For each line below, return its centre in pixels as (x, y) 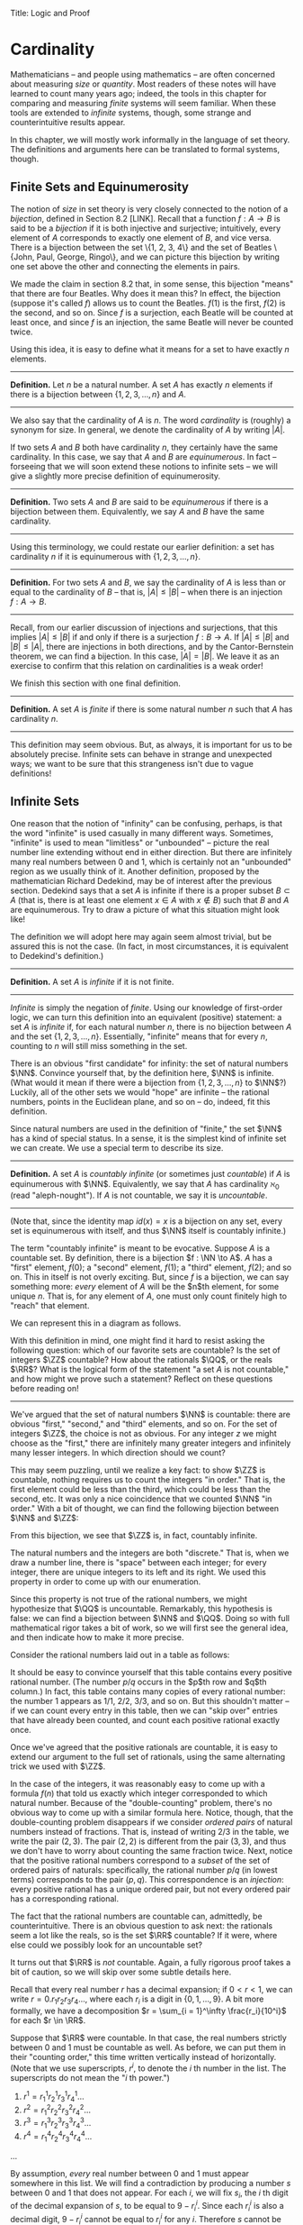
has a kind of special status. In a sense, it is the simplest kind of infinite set (148, 1138)
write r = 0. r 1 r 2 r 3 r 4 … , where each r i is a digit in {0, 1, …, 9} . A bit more (137, 2000)
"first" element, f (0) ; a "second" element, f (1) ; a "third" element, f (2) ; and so (151, 1268)
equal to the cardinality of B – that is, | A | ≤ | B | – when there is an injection (146, 592)
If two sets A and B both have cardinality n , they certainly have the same (144, 447)
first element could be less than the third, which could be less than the (140, 1490)
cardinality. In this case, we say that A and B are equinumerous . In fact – (143, 456)
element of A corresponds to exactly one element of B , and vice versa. (141, 237)
